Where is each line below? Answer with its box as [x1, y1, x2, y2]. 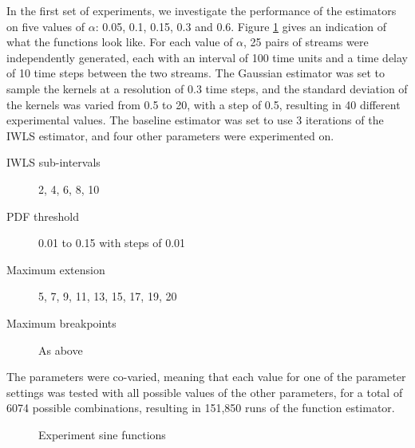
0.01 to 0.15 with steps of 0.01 [38, 234, 186, 251]
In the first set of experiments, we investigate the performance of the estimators [6, 2, 397, 18]
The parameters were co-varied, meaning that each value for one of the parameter [6, 368, 406, 385]
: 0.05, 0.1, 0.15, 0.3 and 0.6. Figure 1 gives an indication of [95, 18, 387, 34]
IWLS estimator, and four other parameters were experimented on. [6, 127, 334, 143]
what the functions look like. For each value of [6, 33, 233, 50]
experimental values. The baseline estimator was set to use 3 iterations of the [6, 112, 384, 128]
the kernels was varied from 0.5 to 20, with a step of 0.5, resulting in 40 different [6, 96, 401, 112]
